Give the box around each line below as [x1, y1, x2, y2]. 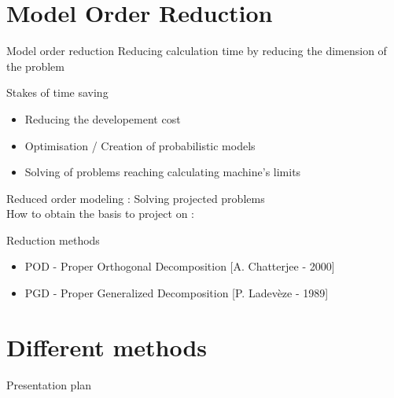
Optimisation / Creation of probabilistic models [24, 137, 256, 153]
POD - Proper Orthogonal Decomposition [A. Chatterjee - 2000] [24, 258, 335, 275]
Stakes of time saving [6, 84, 109, 101]
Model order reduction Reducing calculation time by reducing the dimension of [6, 42, 387, 59]
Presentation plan [6, 376, 92, 392]
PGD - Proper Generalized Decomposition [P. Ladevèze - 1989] [24, 285, 329, 301]
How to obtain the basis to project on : [6, 205, 194, 222]
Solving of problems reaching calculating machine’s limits [24, 164, 301, 180]
